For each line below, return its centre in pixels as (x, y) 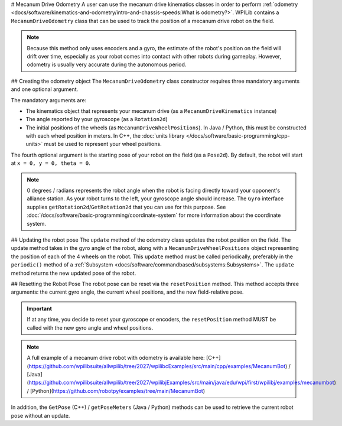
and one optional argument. (45, 89)
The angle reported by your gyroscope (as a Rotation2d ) (97, 119)
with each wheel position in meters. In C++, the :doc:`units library (105, 136)
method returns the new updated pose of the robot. (74, 273)
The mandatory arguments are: (49, 100)
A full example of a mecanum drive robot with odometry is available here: (116, 358)
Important (40, 308)
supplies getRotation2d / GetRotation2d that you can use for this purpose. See (126, 207)
